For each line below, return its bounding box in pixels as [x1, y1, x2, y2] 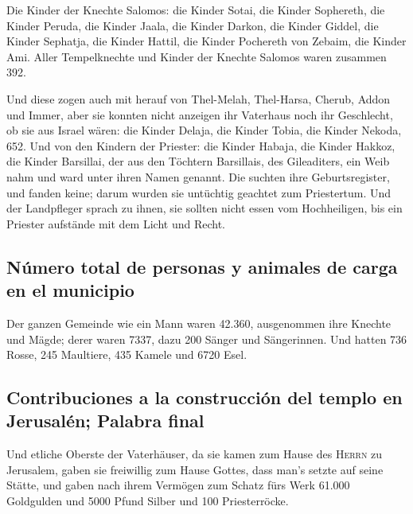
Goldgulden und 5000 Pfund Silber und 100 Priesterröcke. [6, 493, 289, 509]
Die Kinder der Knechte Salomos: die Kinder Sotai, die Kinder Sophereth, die [6, 2, 385, 18]
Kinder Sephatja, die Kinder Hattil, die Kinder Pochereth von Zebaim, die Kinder [6, 33, 407, 49]
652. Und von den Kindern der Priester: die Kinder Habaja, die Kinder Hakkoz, [6, 137, 395, 154]
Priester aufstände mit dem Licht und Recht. [6, 215, 225, 232]
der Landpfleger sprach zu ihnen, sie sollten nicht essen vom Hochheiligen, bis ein [6, 200, 403, 216]
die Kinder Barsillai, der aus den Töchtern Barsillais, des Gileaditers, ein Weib [6, 153, 390, 169]
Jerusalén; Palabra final [6, 408, 205, 433]
